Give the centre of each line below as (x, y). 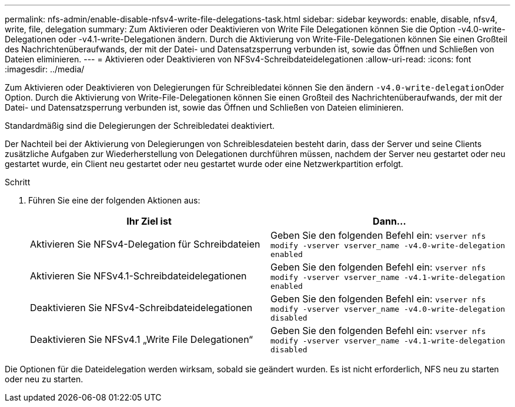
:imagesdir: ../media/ (45, 69)
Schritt (18, 182)
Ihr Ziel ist (149, 221)
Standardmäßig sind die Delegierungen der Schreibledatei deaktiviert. (140, 126)
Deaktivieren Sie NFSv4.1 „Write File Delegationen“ (141, 339)
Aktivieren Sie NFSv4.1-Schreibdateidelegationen (138, 276)
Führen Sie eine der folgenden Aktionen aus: (114, 200)
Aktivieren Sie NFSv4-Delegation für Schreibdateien (145, 244)
